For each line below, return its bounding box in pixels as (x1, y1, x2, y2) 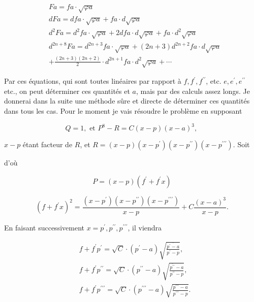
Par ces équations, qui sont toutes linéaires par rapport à (4, 76, 181, 86)
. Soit (233, 139, 250, 150)
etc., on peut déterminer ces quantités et (4, 85, 130, 96)
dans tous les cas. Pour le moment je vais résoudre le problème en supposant (4, 106, 242, 116)
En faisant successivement (4, 222, 84, 232)
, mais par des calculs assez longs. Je (136, 85, 250, 96)
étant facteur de (22, 139, 73, 150)
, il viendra (128, 222, 162, 232)
